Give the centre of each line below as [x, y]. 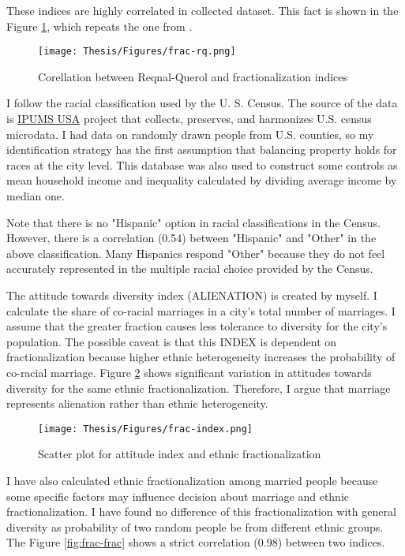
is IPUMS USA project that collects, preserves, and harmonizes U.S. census [189, 119]
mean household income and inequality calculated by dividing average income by [202, 180]
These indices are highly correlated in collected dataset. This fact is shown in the [202, 10]
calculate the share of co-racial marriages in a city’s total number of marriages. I [201, 310]
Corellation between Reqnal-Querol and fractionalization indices [193, 76]
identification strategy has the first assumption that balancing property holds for [202, 149]
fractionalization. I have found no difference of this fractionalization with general [201, 511]
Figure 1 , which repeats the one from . [99, 26]
